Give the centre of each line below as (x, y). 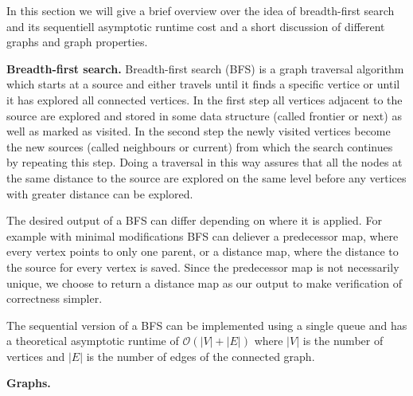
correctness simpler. (55, 298)
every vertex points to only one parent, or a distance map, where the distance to (203, 251)
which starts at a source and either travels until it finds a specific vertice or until (203, 84)
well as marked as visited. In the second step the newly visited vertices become (199, 131)
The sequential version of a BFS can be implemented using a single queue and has (207, 325)
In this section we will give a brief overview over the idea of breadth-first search (201, 10)
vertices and (36, 356)
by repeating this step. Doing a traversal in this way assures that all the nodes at (205, 162)
